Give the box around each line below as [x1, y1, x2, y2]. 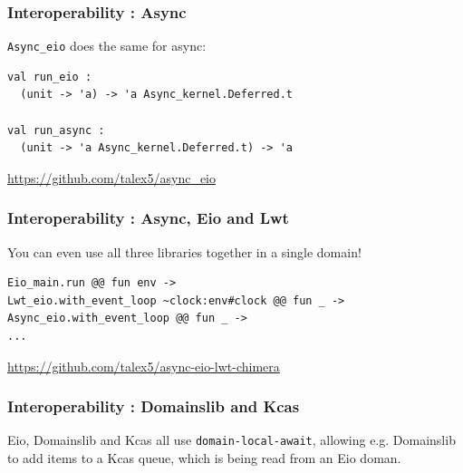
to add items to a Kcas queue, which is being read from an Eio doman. [7, 449, 401, 468]
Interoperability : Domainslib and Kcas [7, 395, 300, 418]
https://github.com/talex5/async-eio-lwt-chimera [7, 356, 280, 375]
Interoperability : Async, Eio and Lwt [7, 207, 289, 229]
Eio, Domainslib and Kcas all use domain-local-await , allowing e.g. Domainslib [7, 430, 456, 449]
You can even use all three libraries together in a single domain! [7, 242, 362, 261]
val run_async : [7, 123, 105, 137]
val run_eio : [7, 70, 92, 83]
